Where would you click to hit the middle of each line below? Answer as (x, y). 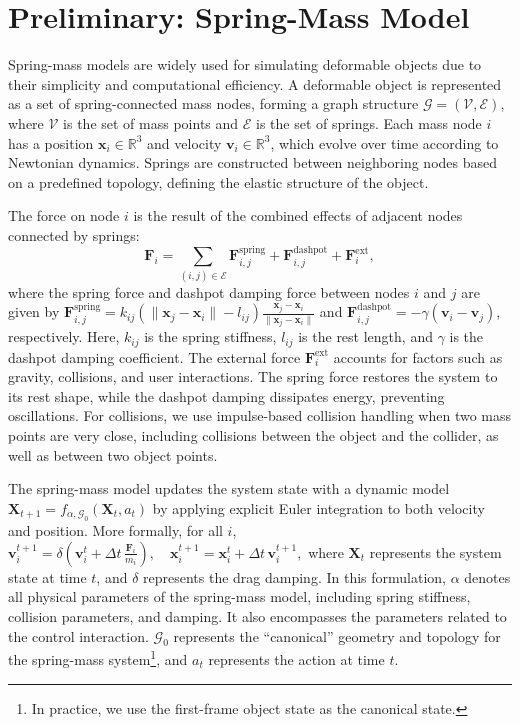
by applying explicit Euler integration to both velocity (318, 507)
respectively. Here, (64, 336)
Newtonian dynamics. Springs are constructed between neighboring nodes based (253, 162)
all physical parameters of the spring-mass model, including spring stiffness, (239, 596)
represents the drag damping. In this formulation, (294, 576)
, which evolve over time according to (384, 142)
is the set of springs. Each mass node (368, 122)
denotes (487, 576)
